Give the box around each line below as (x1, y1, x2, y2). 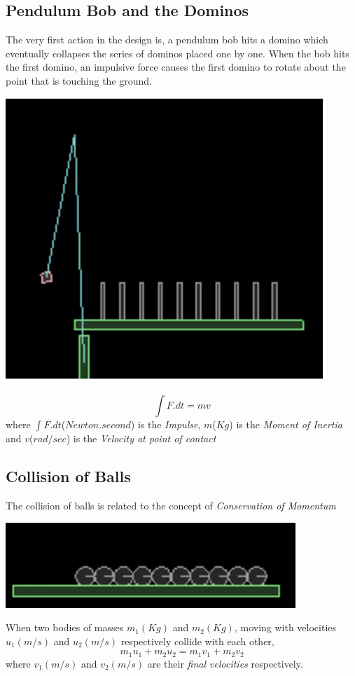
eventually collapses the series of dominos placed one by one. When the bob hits (6, 45, 349, 60)
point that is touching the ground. (6, 73, 152, 87)
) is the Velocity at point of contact (66, 431, 216, 446)
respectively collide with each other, (120, 633, 274, 648)
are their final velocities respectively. (147, 656, 303, 670)
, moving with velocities (234, 620, 337, 635)
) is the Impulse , (130, 417, 201, 432)
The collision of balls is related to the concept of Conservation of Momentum (6, 498, 336, 512)
